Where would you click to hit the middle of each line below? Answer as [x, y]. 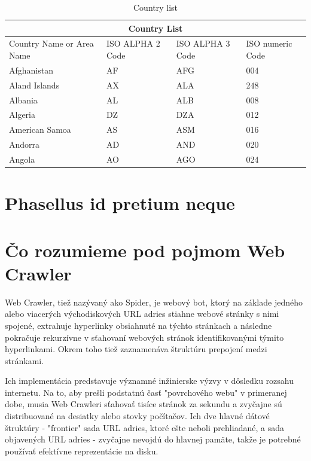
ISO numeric [269, 43]
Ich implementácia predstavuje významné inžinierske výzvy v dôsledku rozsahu [150, 381]
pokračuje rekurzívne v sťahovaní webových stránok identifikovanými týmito [144, 337]
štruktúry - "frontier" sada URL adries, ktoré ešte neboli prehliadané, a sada [144, 427]
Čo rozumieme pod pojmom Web [145, 250]
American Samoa [40, 129]
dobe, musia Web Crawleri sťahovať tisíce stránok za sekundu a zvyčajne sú [144, 404]
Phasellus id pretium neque [120, 203]
